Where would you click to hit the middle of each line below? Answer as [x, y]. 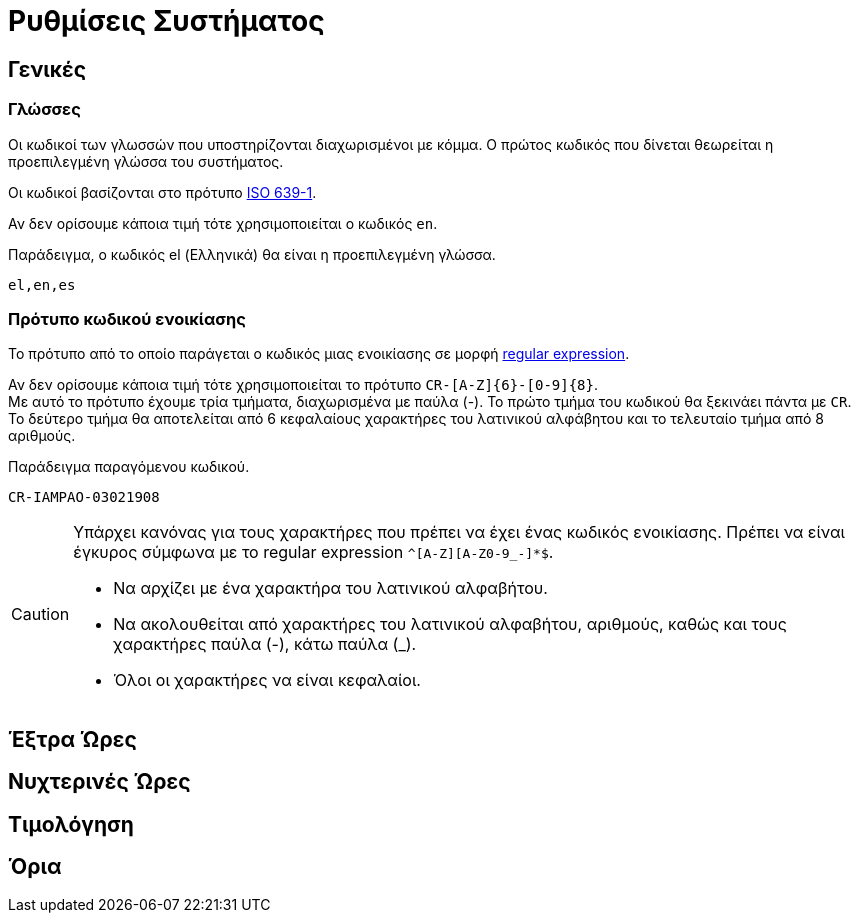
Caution [40, 614]
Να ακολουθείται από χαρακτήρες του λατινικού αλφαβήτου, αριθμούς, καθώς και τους [450, 624]
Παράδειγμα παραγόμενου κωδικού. [129, 467]
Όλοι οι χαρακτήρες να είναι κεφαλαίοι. [267, 680]
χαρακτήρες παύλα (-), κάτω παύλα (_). [265, 644]
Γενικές [47, 69]
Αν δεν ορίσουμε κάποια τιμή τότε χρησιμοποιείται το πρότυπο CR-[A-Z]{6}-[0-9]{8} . [303, 385]
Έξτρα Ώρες [72, 739]
